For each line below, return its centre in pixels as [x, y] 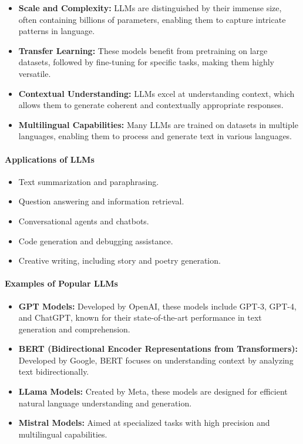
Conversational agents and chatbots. [84, 221]
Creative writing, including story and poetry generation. [119, 260]
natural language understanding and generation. [105, 403]
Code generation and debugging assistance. [96, 240]
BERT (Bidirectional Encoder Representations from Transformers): [158, 349]
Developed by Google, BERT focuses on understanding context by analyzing [156, 360]
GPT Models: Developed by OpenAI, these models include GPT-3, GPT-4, [157, 306]
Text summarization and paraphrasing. [89, 181]
